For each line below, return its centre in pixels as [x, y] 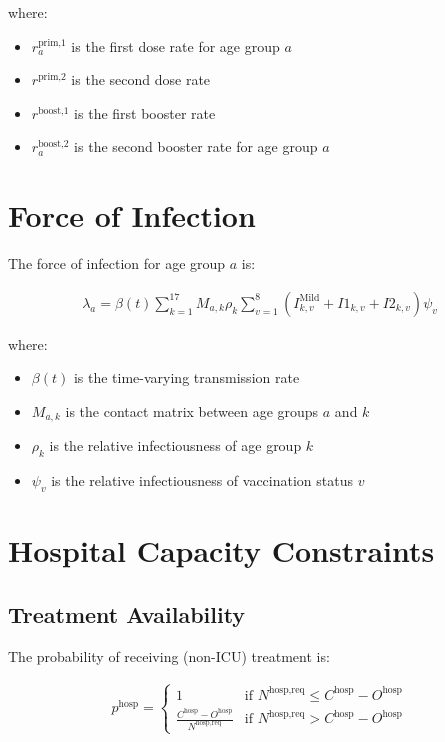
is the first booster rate [145, 112]
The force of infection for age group [117, 263]
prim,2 [52, 77]
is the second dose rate [141, 79]
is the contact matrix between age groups [192, 410]
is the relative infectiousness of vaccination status [202, 480]
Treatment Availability [127, 613]
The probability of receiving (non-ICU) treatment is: [169, 655]
